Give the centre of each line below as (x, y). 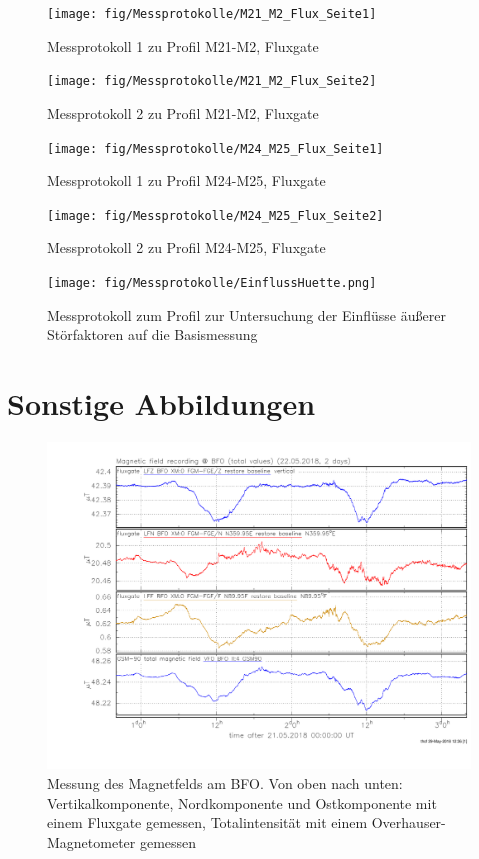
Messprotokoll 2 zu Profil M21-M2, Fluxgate (183, 112)
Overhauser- (408, 822)
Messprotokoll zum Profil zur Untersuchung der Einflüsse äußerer (246, 314)
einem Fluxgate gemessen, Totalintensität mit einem (207, 822)
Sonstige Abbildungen (161, 403)
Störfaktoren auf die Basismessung (152, 334)
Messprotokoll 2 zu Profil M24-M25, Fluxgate (186, 247)
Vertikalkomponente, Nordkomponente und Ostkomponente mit (242, 802)
